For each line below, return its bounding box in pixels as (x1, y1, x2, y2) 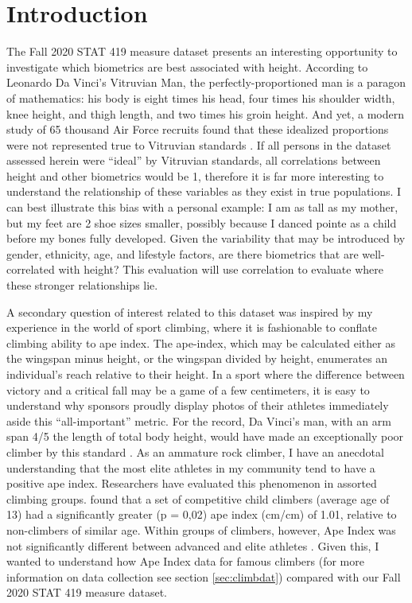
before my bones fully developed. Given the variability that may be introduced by (6, 230, 406, 247)
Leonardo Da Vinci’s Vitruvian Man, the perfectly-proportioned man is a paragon (6, 74, 406, 91)
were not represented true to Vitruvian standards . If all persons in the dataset (6, 136, 391, 153)
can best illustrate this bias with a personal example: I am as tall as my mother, (6, 199, 398, 216)
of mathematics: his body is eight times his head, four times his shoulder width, (6, 89, 395, 106)
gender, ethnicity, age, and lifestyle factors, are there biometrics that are (6, 245, 359, 262)
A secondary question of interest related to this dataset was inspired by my (6, 303, 373, 320)
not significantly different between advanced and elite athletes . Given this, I (6, 537, 379, 554)
